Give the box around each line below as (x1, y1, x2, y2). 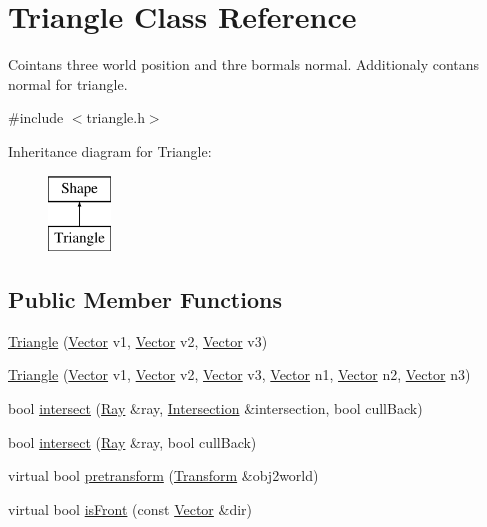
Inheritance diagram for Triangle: (8, 140, 212, 161)
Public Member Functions (8, 284, 282, 315)
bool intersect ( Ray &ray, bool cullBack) (8, 431, 257, 452)
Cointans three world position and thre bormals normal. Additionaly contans (8, 54, 480, 75)
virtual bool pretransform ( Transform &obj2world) (8, 465, 319, 486)
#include (8, 107, 64, 128)
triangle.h (86, 107, 145, 128)
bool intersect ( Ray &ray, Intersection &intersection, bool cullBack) (8, 398, 423, 419)
